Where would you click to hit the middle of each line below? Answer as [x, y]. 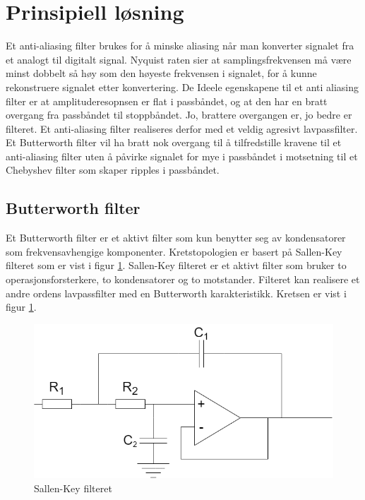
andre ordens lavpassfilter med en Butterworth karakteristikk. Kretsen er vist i [176, 293]
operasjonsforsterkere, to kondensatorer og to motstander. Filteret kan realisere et [183, 279]
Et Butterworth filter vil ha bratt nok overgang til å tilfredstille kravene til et [174, 142]
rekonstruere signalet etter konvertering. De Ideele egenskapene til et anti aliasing [182, 87]
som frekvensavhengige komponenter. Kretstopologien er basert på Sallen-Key [174, 251]
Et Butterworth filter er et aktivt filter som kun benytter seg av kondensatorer [176, 238]
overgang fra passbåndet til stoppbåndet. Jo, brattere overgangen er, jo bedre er [179, 115]
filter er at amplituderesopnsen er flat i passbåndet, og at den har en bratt [167, 101]
